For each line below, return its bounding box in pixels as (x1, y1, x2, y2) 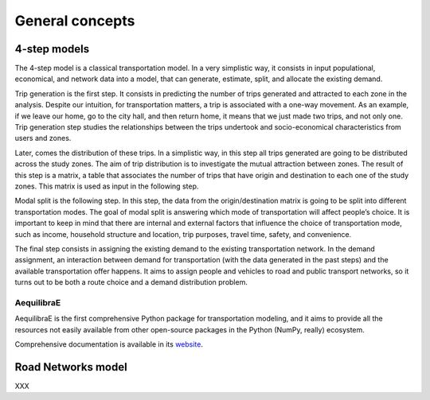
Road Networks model (14, 360, 127, 374)
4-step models (14, 42, 90, 56)
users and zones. (14, 134, 72, 143)
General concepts (14, 12, 135, 29)
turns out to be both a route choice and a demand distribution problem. (14, 278, 248, 287)
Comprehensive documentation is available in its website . (14, 340, 203, 349)
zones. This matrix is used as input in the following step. (14, 181, 199, 191)
